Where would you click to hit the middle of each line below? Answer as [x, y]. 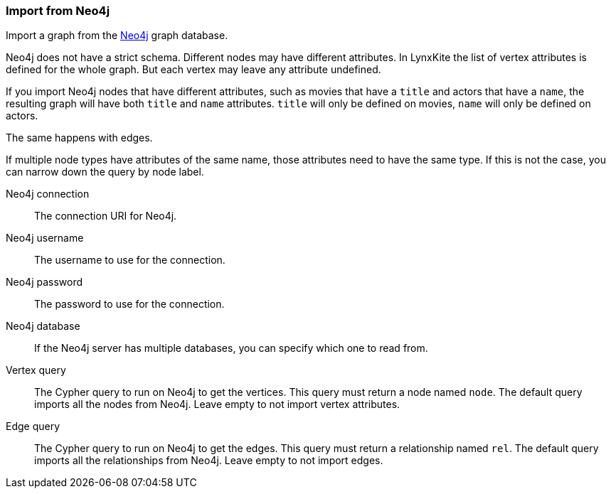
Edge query [33, 426]
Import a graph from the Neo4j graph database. [117, 36]
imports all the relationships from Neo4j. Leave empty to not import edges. [209, 461]
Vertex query [36, 370]
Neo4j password [44, 282]
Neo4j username [45, 238]
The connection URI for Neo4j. [106, 216]
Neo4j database [43, 326]
